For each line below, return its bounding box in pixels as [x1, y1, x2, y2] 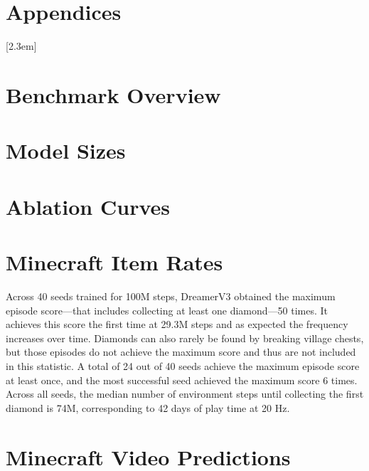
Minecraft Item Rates [6, 248, 223, 277]
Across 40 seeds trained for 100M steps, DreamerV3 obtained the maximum [6, 288, 336, 303]
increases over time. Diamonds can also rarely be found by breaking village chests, [6, 330, 364, 345]
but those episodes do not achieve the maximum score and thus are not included [6, 344, 356, 359]
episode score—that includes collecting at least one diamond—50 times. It [6, 302, 328, 317]
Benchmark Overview [6, 80, 221, 109]
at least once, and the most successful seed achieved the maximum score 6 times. [6, 372, 358, 387]
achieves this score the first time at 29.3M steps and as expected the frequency [6, 317, 348, 332]
